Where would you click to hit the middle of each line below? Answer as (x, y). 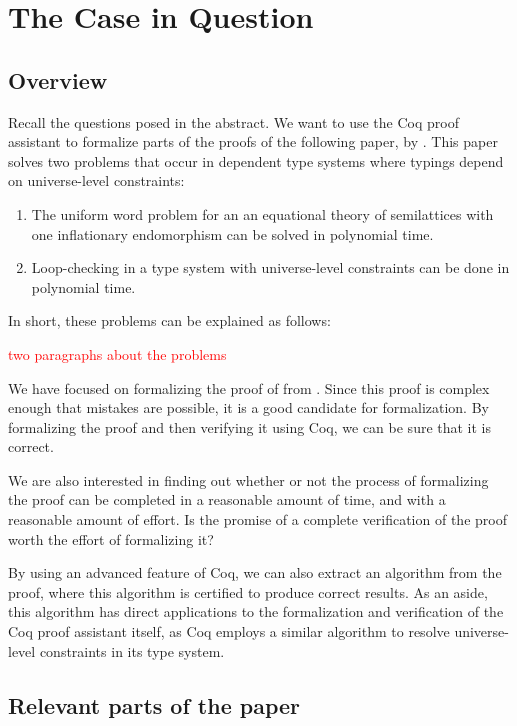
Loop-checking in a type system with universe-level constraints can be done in (270, 267)
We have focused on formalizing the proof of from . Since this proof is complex (249, 387)
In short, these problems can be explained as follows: (169, 320)
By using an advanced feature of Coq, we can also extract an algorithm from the (255, 572)
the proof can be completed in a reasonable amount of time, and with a (227, 499)
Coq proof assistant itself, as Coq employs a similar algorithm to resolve (229, 631)
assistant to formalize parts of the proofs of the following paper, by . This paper (253, 141)
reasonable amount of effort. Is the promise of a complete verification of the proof (257, 519)
